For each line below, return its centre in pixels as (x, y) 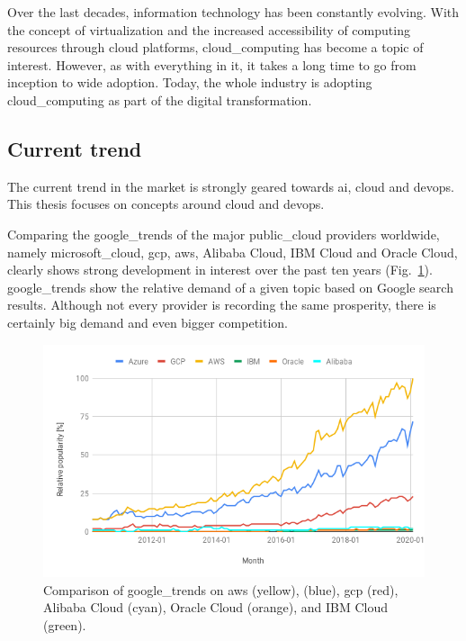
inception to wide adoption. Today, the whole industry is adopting (190, 82)
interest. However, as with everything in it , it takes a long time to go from (212, 64)
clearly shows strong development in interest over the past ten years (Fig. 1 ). (220, 270)
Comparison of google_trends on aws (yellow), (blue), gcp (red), (221, 589)
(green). (65, 625)
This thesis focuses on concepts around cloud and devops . (166, 204)
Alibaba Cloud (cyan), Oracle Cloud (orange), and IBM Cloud (215, 607)
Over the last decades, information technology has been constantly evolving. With (233, 12)
